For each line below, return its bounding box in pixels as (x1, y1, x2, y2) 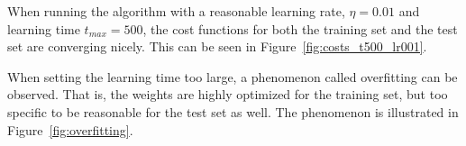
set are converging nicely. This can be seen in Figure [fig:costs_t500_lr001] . (7, 37, 427, 56)
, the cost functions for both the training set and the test (142, 19, 458, 38)
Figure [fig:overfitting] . (7, 120, 133, 139)
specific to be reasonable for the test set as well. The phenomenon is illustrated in (7, 102, 459, 121)
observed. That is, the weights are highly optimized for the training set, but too (7, 85, 448, 104)
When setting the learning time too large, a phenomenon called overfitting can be (7, 67, 458, 86)
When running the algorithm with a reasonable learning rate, (7, 2, 345, 20)
